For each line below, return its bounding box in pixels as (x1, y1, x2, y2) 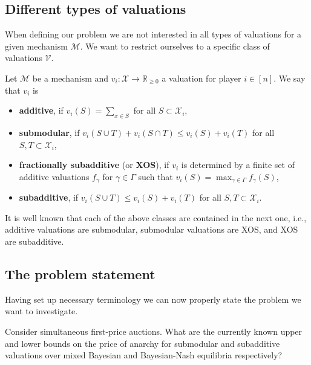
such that (138, 170, 173, 182)
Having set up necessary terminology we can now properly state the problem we (5, 292, 301, 305)
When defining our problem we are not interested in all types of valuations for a (5, 28, 302, 40)
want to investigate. (5, 305, 78, 317)
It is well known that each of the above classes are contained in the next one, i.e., (5, 211, 307, 224)
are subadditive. (5, 234, 64, 247)
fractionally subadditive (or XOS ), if (19, 158, 169, 171)
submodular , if (19, 126, 80, 138)
